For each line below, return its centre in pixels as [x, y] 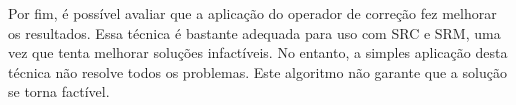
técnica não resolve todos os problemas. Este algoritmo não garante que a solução [257, 71]
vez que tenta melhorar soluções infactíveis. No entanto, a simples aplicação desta [258, 52]
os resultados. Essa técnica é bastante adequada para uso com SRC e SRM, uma [254, 32]
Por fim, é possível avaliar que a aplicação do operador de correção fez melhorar [252, 13]
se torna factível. [59, 91]
